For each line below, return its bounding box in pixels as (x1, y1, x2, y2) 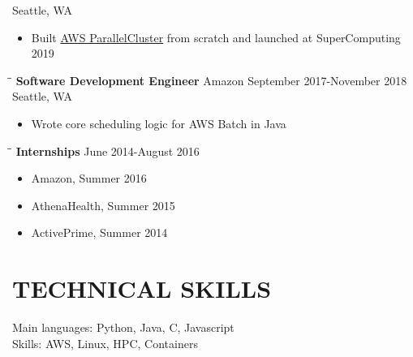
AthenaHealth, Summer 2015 (31, 196, 175, 213)
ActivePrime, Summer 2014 (31, 224, 168, 241)
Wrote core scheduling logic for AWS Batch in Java (31, 114, 286, 131)
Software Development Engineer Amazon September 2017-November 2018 (15, 71, 407, 88)
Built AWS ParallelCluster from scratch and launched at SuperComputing (31, 28, 401, 45)
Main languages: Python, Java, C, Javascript (12, 319, 234, 336)
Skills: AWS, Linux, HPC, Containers (12, 334, 198, 351)
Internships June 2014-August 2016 (15, 142, 200, 159)
